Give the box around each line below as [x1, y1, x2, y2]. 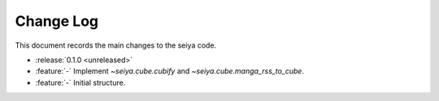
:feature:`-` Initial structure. [35, 78, 126, 87]
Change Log [15, 12, 99, 30]
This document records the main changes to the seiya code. [15, 40, 217, 50]
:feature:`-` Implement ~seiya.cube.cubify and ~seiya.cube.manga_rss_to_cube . [35, 66, 305, 76]
